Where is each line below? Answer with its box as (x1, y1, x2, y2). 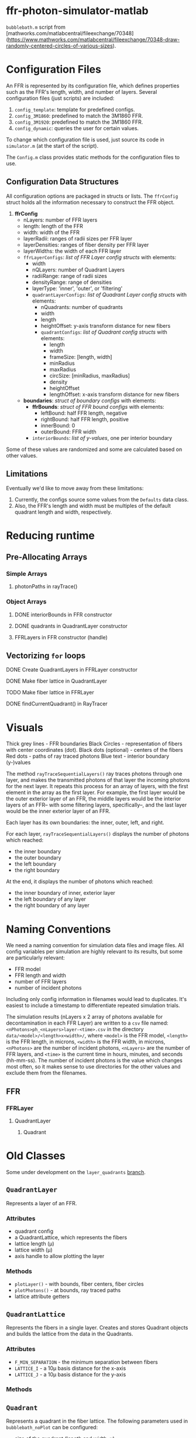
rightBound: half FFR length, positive (40, 415, 129, 423)
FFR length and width (14, 972, 66, 979)
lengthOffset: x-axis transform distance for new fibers (49, 391, 180, 398)
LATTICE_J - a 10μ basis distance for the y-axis (14, 1371, 126, 1378)
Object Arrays (6, 598, 47, 606)
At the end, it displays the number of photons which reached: (6, 878, 154, 885)
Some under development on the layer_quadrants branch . (6, 1168, 146, 1175)
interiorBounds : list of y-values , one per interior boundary (32, 434, 173, 441)
